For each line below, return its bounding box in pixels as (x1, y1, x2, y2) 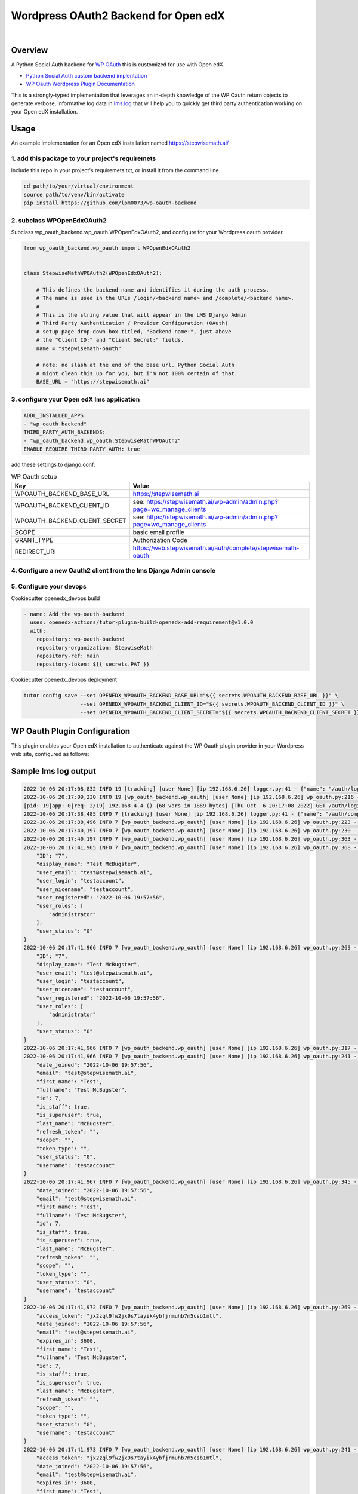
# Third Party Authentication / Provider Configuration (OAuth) (36, 320, 229, 327)
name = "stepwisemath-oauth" (36, 345, 122, 352)
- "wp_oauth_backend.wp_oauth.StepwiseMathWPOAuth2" (23, 437, 181, 444)
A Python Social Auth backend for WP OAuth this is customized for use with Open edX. (11, 61, 225, 68)
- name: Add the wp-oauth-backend (23, 610, 125, 617)
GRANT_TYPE (14, 535, 54, 544)
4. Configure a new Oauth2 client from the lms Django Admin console (11, 567, 216, 575)
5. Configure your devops (11, 582, 87, 590)
